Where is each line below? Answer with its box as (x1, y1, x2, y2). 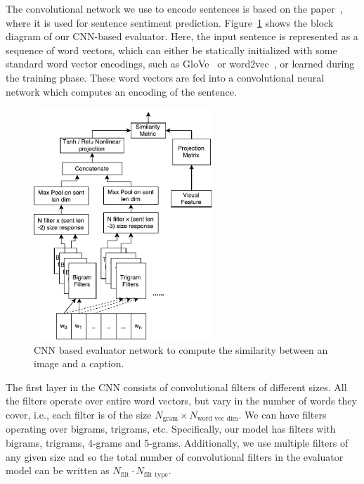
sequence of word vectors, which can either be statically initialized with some (6, 42, 337, 57)
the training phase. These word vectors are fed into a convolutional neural (6, 70, 325, 84)
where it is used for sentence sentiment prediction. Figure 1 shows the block (6, 15, 334, 30)
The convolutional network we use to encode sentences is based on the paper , (6, 1, 343, 15)
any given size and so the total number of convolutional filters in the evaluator (6, 449, 344, 464)
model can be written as (6, 463, 110, 478)
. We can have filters (238, 407, 327, 421)
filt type (143, 471, 168, 478)
